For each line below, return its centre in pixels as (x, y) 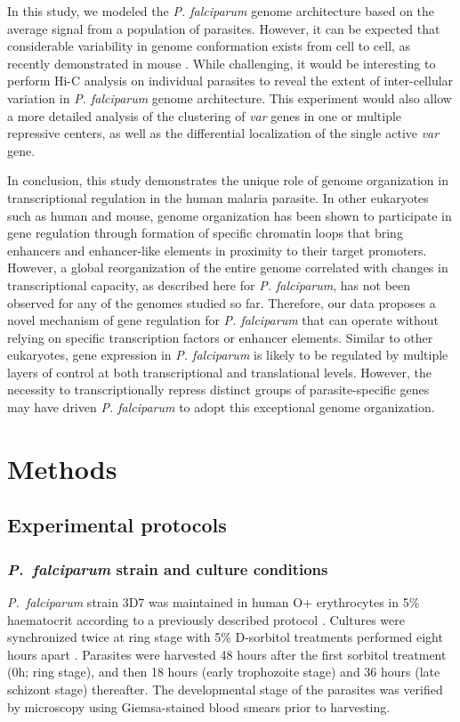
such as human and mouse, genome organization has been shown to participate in (230, 215)
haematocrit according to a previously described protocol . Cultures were (206, 619)
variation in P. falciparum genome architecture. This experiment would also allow (230, 97)
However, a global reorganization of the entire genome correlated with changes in (228, 268)
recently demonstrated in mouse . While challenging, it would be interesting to (222, 63)
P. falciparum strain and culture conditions (168, 568)
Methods (62, 468)
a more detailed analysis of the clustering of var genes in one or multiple (205, 115)
